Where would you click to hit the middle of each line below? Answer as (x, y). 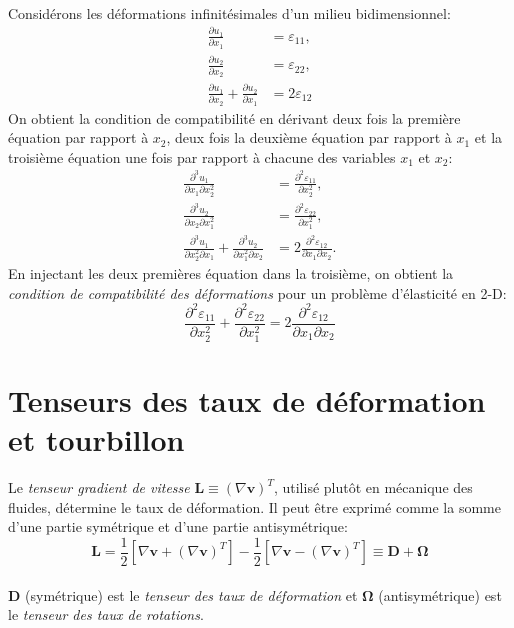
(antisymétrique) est (440, 594)
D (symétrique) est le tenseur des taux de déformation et (183, 594)
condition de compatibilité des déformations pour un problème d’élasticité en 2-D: (257, 292)
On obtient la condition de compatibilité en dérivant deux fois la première (234, 117)
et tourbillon (96, 439)
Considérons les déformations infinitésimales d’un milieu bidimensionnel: (229, 12)
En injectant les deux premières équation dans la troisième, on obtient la (231, 272)
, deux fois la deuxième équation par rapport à (309, 137)
